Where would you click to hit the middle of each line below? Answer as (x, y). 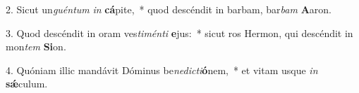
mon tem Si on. (36, 46)
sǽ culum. (27, 84)
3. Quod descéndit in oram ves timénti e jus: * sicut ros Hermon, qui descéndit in (179, 33)
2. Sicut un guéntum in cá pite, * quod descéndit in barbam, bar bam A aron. (169, 9)
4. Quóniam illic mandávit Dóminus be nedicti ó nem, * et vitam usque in (162, 70)
